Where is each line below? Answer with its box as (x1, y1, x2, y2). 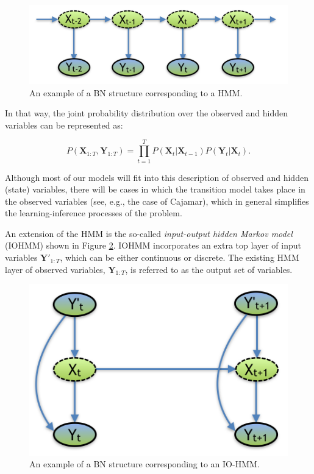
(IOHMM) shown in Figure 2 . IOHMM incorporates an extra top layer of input (5, 239, 301, 252)
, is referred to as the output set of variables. (125, 263, 293, 275)
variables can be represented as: (5, 118, 123, 131)
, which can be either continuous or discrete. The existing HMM (60, 251, 299, 264)
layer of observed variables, (5, 263, 105, 275)
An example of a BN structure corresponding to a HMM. (29, 86, 243, 99)
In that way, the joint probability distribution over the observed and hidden (5, 107, 288, 119)
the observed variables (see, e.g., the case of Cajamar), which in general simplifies (5, 194, 309, 207)
